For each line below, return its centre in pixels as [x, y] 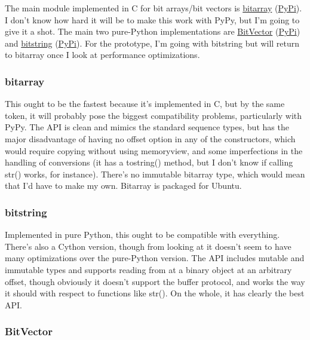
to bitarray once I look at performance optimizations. [102, 55]
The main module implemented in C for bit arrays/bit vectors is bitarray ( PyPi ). [154, 8]
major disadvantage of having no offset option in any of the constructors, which [150, 138]
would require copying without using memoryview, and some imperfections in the [154, 150]
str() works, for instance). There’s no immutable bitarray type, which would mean [155, 174]
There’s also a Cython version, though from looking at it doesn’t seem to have [148, 246]
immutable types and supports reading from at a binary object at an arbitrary [148, 269]
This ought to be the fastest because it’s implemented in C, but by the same [145, 104]
